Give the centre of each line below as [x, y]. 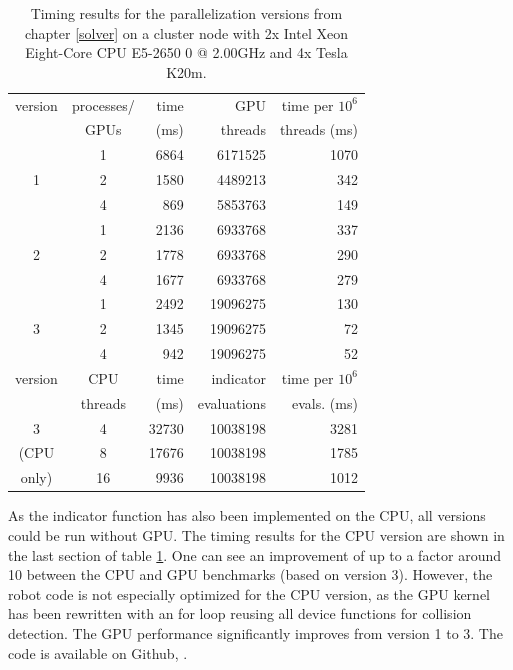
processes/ [103, 104]
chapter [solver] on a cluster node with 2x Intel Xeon [186, 32]
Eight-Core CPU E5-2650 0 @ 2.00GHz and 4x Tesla [186, 52]
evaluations [231, 402]
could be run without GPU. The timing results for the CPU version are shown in [256, 534]
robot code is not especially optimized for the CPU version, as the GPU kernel [249, 593]
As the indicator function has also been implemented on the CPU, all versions [247, 515]
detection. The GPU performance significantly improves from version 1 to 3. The [255, 632]
